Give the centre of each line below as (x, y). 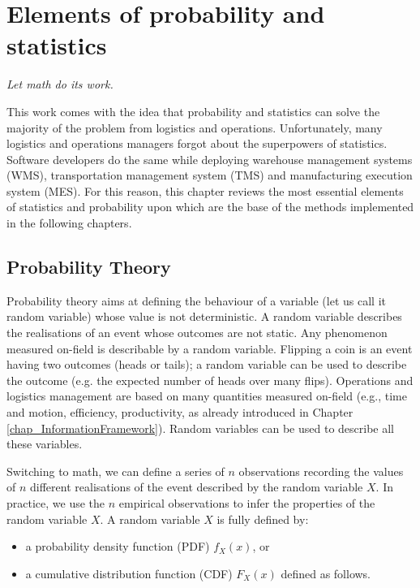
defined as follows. (326, 573)
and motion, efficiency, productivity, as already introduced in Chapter (180, 412)
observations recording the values (321, 471)
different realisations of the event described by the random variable (197, 487)
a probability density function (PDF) (118, 546)
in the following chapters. (69, 223)
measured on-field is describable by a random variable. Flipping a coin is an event (210, 348)
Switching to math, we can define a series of (116, 471)
